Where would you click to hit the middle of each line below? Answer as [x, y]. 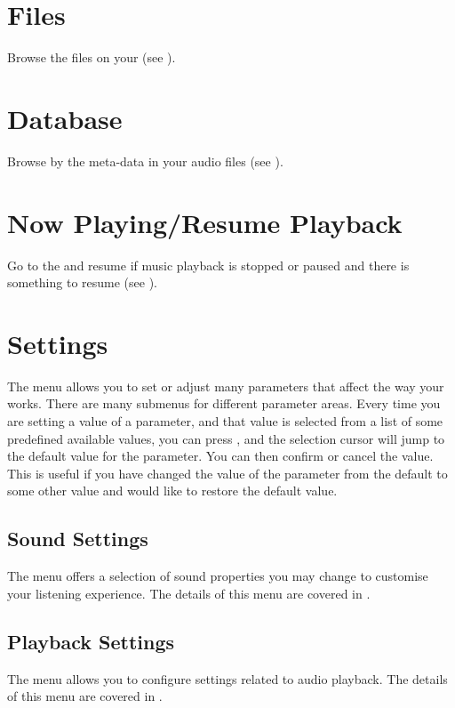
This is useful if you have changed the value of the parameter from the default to [227, 473]
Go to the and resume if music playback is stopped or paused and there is [208, 265]
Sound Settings [78, 539]
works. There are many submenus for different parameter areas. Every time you [224, 403]
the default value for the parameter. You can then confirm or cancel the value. [220, 456]
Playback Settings [91, 641]
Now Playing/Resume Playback [205, 222]
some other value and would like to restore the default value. [172, 491]
